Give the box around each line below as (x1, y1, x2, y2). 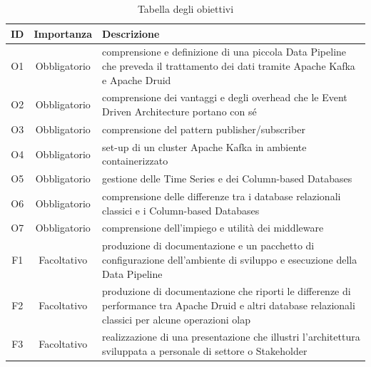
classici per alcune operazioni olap (102, 311, 250, 326)
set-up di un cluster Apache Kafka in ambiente (102, 139, 307, 154)
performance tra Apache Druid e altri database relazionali (102, 297, 355, 312)
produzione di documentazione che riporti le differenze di (102, 284, 351, 299)
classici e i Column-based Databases (102, 202, 260, 217)
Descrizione (102, 26, 160, 41)
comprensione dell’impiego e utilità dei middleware (102, 220, 324, 235)
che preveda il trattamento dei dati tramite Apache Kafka (102, 58, 355, 73)
